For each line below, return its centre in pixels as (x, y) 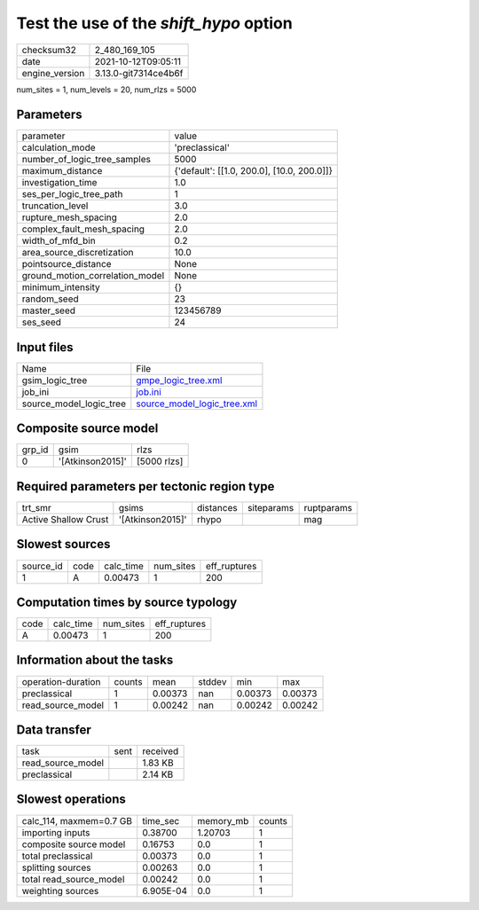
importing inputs (56, 832)
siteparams (271, 508)
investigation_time (59, 183)
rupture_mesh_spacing (69, 217)
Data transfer (54, 730)
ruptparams (328, 508)
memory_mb (223, 820)
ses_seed (42, 322)
